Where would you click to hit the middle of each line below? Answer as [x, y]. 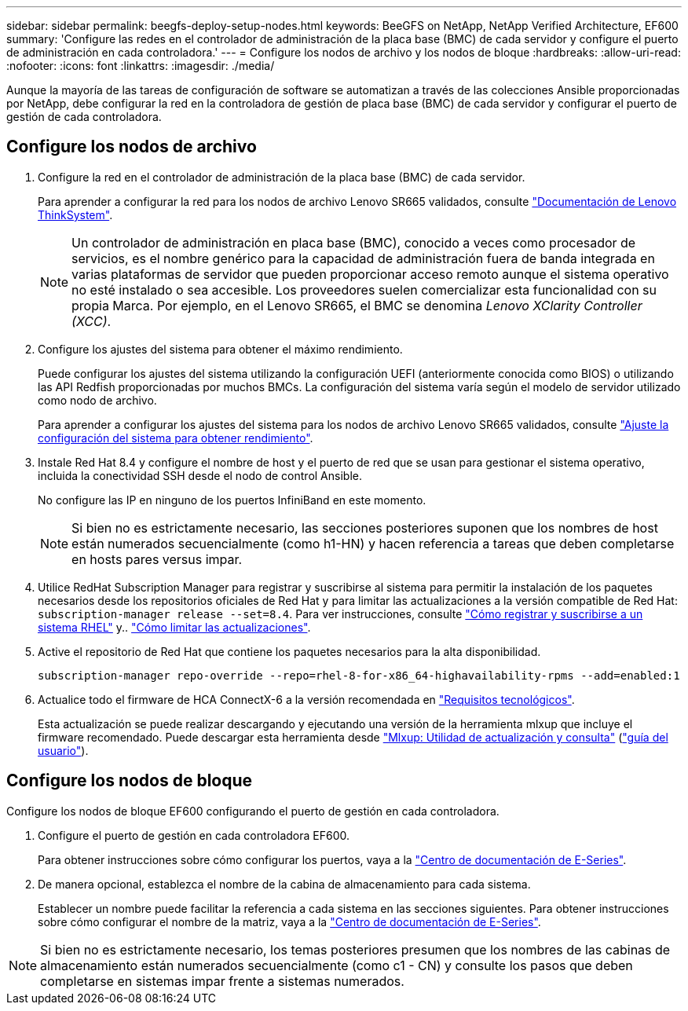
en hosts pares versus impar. [157, 559]
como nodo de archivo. [97, 400]
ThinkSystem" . [75, 214]
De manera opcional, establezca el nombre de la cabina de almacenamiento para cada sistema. [284, 884]
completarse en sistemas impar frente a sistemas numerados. [222, 981]
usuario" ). [63, 750]
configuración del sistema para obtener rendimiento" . [176, 438]
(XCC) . [91, 321]
